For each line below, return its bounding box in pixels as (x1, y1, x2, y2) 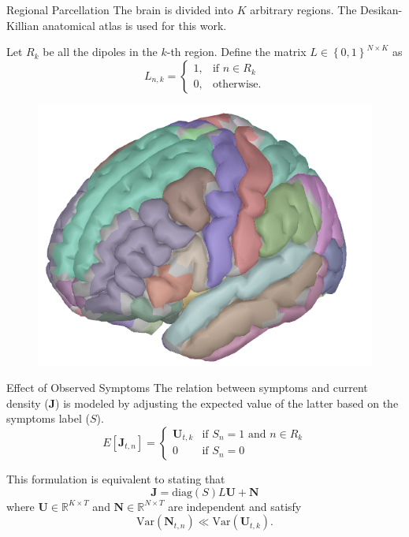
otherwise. (212, 78, 262, 90)
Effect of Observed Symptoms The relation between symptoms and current (6, 379, 368, 396)
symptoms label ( (6, 410, 90, 427)
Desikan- (360, 2, 403, 17)
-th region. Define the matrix (166, 43, 307, 60)
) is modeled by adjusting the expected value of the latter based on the (55, 394, 399, 411)
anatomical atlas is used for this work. (42, 17, 227, 33)
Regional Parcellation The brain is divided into (6, 2, 233, 17)
